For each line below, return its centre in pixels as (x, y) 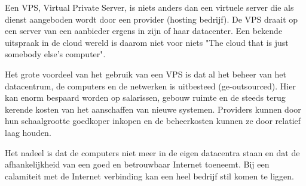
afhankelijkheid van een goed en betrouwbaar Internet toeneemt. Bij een (137, 164)
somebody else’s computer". (55, 54)
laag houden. (28, 132)
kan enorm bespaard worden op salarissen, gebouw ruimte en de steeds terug (145, 97)
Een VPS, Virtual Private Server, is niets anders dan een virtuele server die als (149, 7)
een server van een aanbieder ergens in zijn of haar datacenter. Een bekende (144, 31)
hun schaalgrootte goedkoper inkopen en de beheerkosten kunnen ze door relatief (153, 121)
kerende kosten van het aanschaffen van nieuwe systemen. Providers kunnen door (153, 109)
